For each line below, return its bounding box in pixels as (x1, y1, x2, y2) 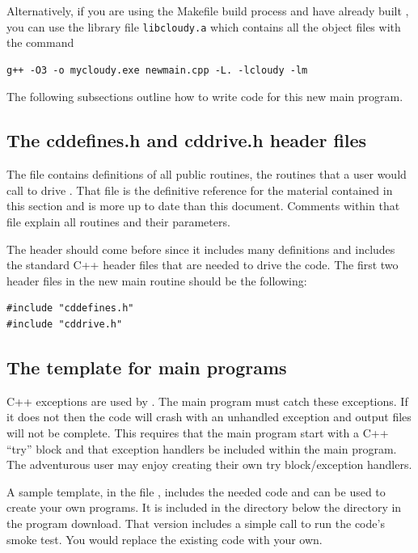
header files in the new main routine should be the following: (6, 272, 307, 289)
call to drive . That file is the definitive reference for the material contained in (6, 181, 393, 198)
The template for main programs (6, 354, 287, 379)
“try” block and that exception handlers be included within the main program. (6, 440, 397, 457)
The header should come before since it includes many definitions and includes (6, 240, 395, 257)
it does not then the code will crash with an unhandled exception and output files (6, 408, 412, 425)
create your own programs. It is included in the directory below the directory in (6, 499, 402, 516)
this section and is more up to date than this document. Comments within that (6, 197, 400, 214)
